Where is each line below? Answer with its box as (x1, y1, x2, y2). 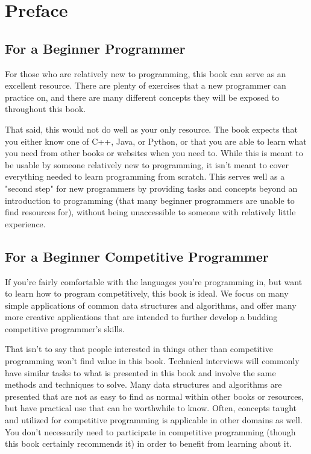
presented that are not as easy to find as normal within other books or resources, (5, 389, 304, 402)
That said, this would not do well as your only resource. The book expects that (5, 122, 298, 135)
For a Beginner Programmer (5, 39, 186, 57)
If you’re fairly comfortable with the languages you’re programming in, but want (5, 275, 303, 288)
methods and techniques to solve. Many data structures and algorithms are (5, 378, 282, 391)
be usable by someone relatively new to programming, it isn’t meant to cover (5, 158, 289, 171)
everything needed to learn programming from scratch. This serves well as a (5, 170, 285, 183)
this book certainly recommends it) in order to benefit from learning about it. (5, 437, 292, 450)
